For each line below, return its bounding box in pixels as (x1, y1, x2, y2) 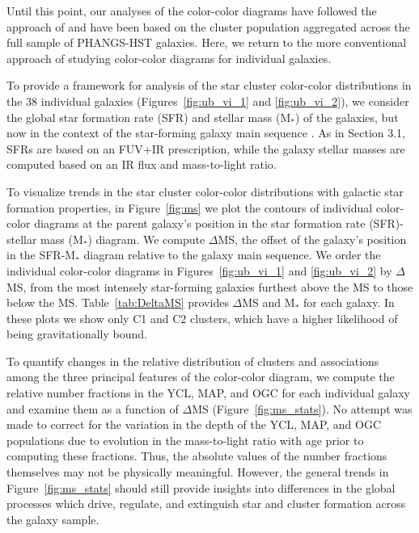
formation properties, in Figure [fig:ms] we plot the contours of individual (6, 199, 373, 216)
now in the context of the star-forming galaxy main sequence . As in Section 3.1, (6, 124, 406, 141)
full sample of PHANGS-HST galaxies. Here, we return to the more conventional (6, 34, 407, 51)
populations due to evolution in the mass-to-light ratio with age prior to (6, 431, 364, 448)
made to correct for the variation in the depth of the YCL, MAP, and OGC (6, 416, 382, 433)
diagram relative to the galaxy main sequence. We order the (83, 246, 381, 263)
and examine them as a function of (6, 400, 179, 417)
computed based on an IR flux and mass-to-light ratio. (6, 156, 277, 173)
